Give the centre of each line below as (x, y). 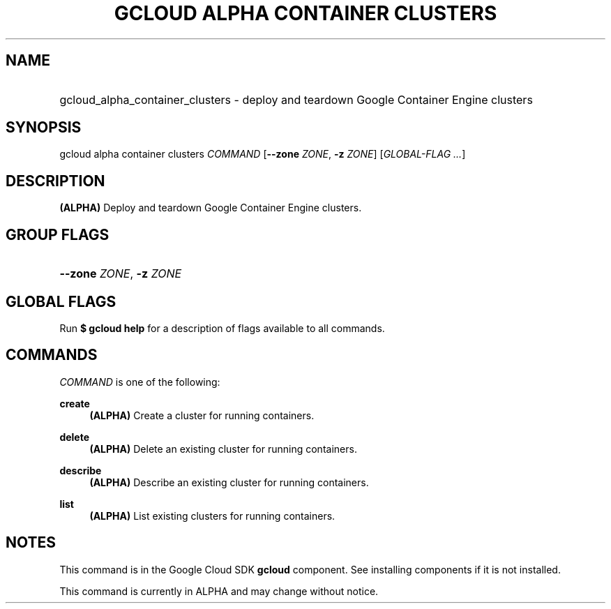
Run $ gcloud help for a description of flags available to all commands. (222, 328)
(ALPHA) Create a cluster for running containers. (202, 415)
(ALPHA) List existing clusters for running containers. (212, 516)
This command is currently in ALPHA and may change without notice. (219, 591)
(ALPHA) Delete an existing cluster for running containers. (223, 449)
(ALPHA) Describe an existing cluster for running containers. (229, 482)
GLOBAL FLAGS (61, 301)
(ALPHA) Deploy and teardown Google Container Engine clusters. (211, 208)
